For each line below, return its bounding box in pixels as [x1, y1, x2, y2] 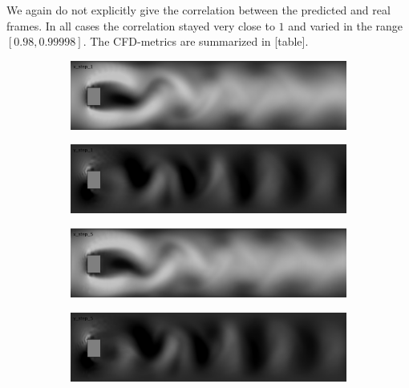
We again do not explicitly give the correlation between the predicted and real [6, 2, 391, 18]
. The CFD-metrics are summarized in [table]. [83, 33, 309, 50]
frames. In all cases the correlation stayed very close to [6, 17, 275, 34]
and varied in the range [288, 17, 403, 34]
